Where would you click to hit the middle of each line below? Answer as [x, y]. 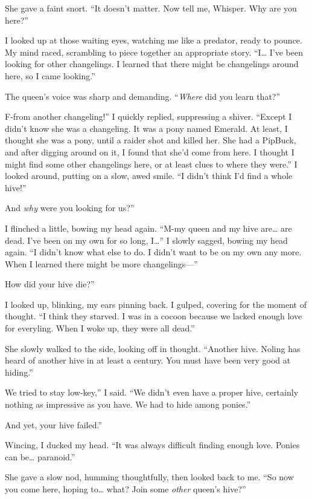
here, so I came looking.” [50, 75]
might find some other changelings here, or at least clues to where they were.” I [151, 164]
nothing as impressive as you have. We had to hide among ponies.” [128, 404]
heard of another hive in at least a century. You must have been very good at [148, 360]
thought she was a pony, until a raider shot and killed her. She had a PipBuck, [151, 140]
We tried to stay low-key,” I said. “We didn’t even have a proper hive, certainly [152, 392]
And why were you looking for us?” [70, 208]
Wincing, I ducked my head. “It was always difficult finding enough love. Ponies [152, 445]
